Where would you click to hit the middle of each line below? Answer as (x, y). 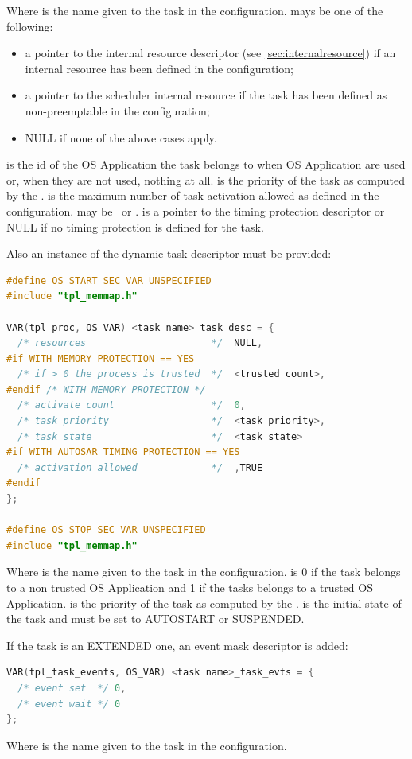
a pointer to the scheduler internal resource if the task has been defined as (206, 95)
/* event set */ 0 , (72, 688)
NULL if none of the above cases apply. (121, 137)
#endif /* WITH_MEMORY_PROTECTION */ (106, 389)
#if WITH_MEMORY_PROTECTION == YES (101, 358)
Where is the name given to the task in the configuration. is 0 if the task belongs (204, 572)
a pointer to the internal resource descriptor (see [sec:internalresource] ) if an (210, 53)
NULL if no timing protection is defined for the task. (135, 226)
